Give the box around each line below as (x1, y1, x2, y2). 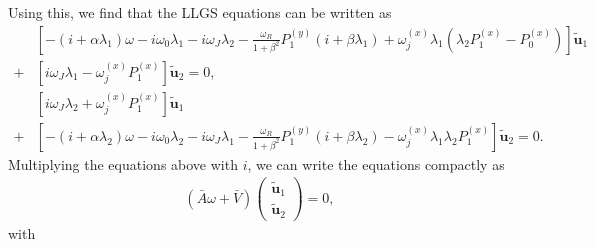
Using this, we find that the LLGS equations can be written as (8, 2, 392, 22)
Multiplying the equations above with (8, 153, 238, 174)
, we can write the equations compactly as (247, 153, 505, 174)
